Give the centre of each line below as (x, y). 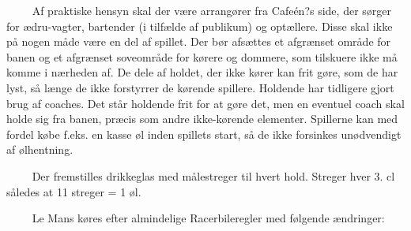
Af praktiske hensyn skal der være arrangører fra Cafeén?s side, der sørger (211, 10)
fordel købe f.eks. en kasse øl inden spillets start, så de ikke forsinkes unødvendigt (204, 134)
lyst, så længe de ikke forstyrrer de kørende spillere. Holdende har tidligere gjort (200, 87)
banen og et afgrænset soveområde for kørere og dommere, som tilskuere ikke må (202, 56)
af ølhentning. (40, 149)
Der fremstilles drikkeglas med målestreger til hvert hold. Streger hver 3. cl (213, 175)
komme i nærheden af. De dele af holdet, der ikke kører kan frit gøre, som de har (202, 72)
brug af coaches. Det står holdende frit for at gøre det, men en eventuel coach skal (205, 103)
